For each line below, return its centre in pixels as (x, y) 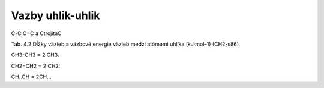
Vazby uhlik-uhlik (55, 15)
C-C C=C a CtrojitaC (37, 33)
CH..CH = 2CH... (31, 77)
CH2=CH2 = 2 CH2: (36, 66)
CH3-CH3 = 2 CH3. (35, 55)
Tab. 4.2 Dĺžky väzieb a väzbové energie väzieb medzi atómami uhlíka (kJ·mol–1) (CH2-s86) (125, 44)
